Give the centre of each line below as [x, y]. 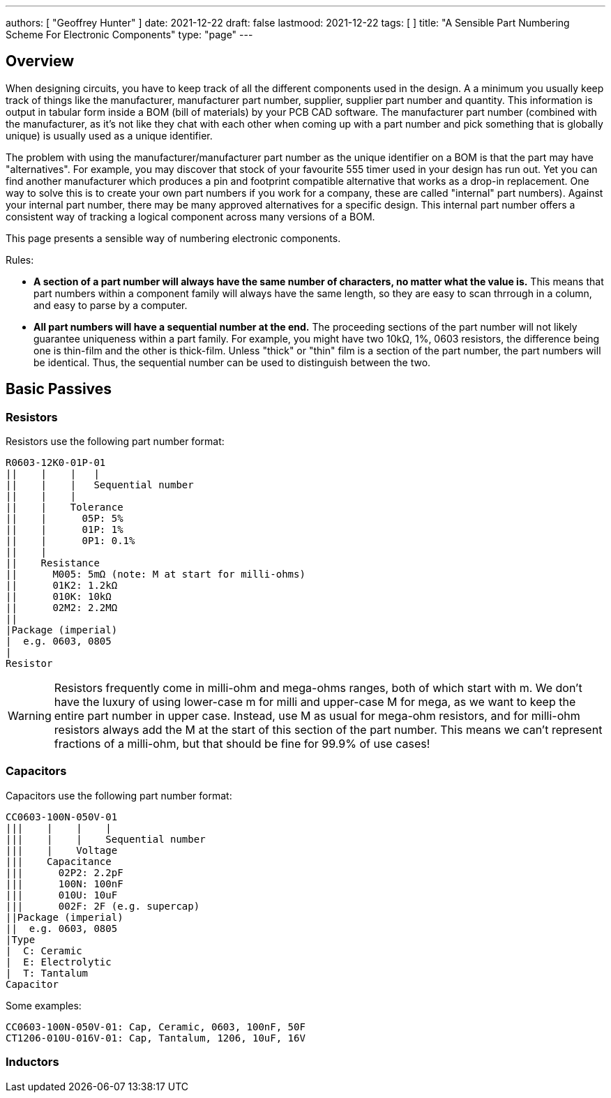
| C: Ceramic [44, 950]
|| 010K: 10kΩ [59, 597]
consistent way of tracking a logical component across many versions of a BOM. [190, 216]
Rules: [20, 260]
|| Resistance [53, 563]
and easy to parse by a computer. [111, 305]
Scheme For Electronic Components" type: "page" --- [129, 35]
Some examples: [44, 1005]
